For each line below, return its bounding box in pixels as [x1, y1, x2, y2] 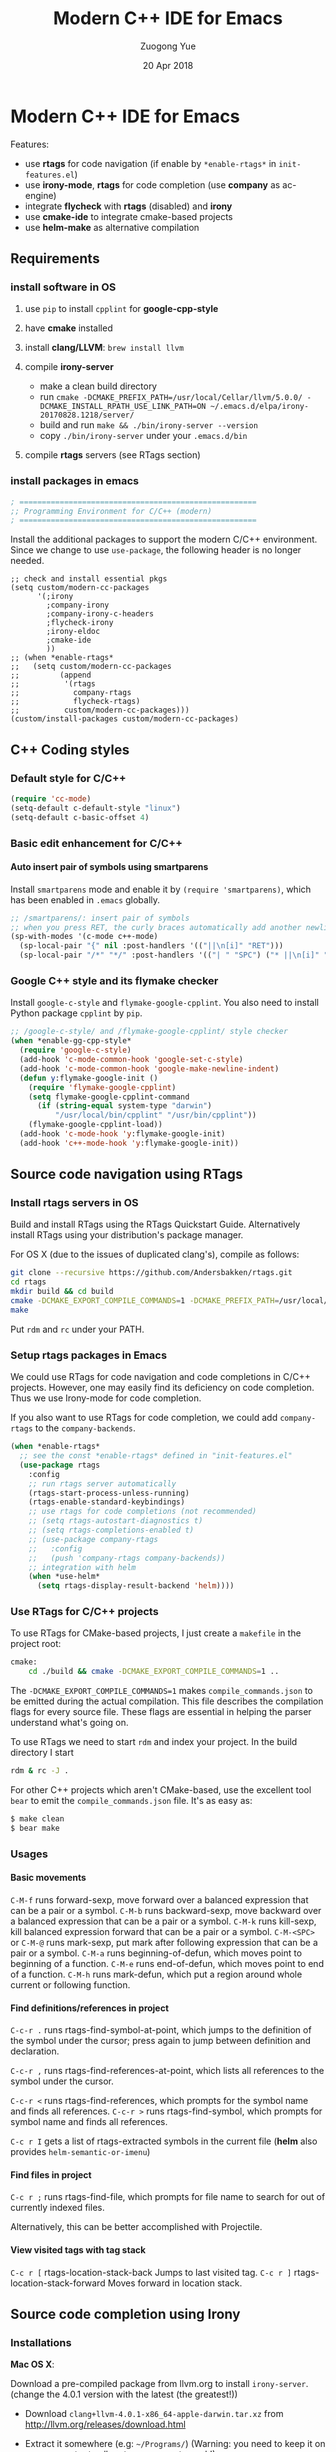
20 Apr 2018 [142, 59, 194, 71]
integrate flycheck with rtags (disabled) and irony [24, 200, 233, 212]
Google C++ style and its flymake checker [10, 974, 219, 988]
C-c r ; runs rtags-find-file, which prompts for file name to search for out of [10, 2191, 326, 2203]
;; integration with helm [28, 1562, 137, 1572]
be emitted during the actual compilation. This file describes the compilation [10, 1695, 324, 1707]
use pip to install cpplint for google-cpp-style [24, 303, 219, 315]
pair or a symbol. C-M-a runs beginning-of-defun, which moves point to [10, 1947, 303, 1959]
